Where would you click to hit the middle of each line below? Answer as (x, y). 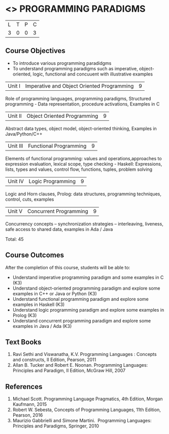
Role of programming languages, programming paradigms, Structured (78, 98)
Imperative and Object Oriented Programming (79, 86)
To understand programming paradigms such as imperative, (75, 68)
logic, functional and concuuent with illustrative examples (93, 74)
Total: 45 (14, 239)
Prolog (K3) (25, 315)
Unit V (15, 211)
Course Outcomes (35, 255)
